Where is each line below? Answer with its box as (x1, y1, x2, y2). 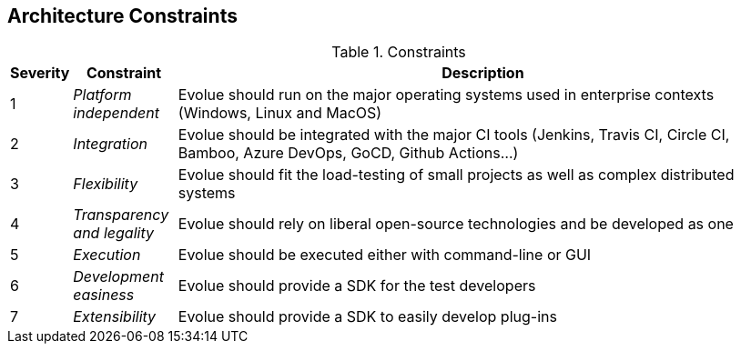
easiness (73, 286, 135, 305)
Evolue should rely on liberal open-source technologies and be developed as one (178, 215, 734, 234)
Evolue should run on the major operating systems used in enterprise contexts (178, 85, 715, 105)
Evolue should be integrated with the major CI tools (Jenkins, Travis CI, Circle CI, (178, 125, 730, 145)
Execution (73, 246, 141, 265)
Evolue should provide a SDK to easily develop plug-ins (178, 307, 557, 326)
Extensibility (73, 307, 157, 326)
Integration (73, 135, 147, 154)
